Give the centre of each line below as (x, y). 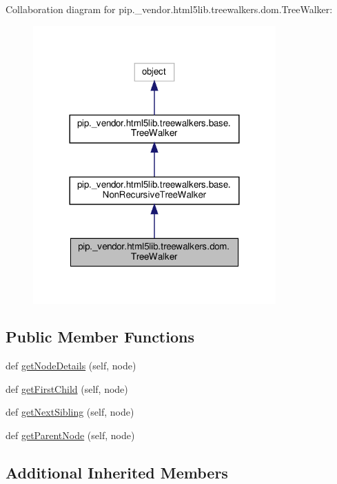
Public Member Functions (100, 337)
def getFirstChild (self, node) (67, 388)
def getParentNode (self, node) (70, 435)
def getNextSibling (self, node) (70, 412)
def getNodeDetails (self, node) (71, 366)
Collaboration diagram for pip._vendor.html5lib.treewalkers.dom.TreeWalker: (169, 9)
